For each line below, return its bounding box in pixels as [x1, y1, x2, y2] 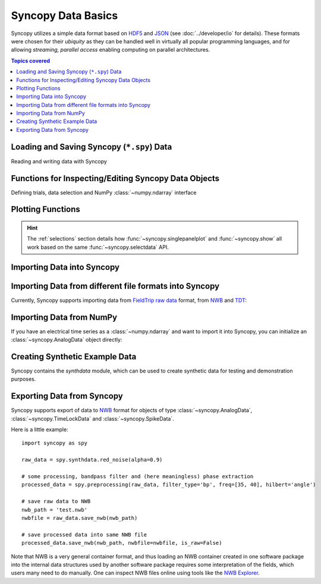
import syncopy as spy [21, 440, 88, 447]
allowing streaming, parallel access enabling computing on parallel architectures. [11, 46, 210, 53]
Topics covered [11, 57, 51, 64]
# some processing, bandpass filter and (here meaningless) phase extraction [21, 473, 254, 479]
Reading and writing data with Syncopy [11, 157, 107, 165]
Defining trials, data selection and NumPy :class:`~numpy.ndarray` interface [11, 189, 197, 196]
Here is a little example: [11, 426, 68, 433]
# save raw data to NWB [21, 498, 91, 505]
